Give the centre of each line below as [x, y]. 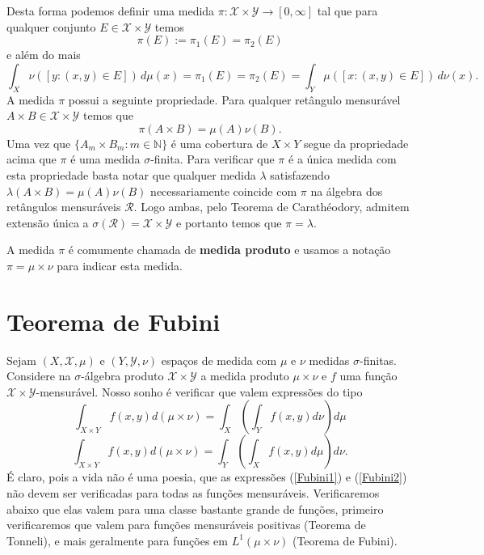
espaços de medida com [219, 360]
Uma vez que [39, 143]
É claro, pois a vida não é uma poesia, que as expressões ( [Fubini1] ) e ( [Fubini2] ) [207, 477]
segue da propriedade [356, 143]
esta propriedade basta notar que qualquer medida [131, 174]
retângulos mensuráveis [64, 207]
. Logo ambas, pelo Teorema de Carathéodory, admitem [271, 207]
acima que [32, 159]
